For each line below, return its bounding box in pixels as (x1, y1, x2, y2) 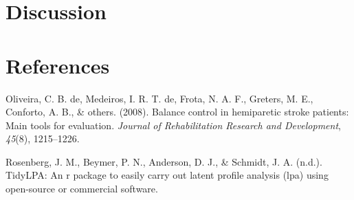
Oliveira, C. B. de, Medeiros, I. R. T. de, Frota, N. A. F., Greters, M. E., (5, 91, 313, 105)
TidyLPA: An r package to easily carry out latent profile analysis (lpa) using (5, 168, 329, 182)
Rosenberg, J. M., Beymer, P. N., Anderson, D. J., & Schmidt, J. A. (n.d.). (5, 154, 322, 168)
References (5, 51, 110, 79)
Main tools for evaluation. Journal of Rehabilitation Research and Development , (5, 118, 341, 132)
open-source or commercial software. (5, 181, 158, 196)
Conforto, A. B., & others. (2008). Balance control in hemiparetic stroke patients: (5, 104, 349, 119)
